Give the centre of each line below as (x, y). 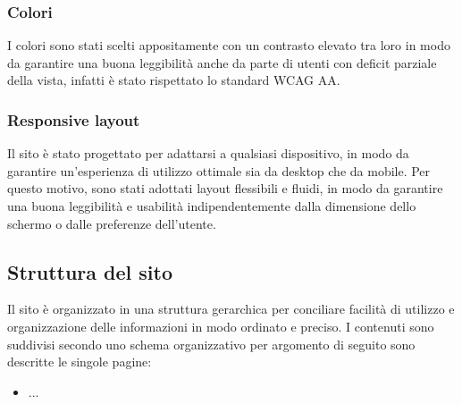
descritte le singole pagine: (80, 362)
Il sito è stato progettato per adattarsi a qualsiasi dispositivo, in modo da (208, 153)
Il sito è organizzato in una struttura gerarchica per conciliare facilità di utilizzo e (231, 309)
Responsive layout (74, 119)
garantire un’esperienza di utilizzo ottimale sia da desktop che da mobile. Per (219, 170)
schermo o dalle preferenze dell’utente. (112, 223)
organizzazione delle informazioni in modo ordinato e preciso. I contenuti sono (221, 326)
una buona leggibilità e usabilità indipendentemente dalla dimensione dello (212, 206)
